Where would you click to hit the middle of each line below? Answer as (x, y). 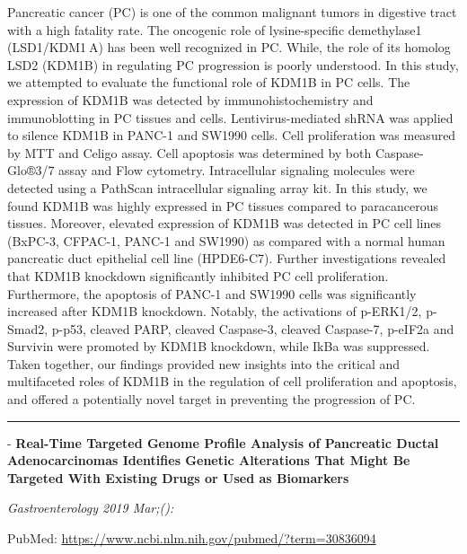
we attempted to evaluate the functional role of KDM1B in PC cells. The (209, 82)
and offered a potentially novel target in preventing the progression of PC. (211, 399)
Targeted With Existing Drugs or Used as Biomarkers (178, 477)
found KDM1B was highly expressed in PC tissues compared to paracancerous (223, 205)
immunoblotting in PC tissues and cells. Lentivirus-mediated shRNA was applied (230, 117)
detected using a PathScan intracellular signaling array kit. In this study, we (217, 187)
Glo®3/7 (31, 170)
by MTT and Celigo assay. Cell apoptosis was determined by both (189, 152)
